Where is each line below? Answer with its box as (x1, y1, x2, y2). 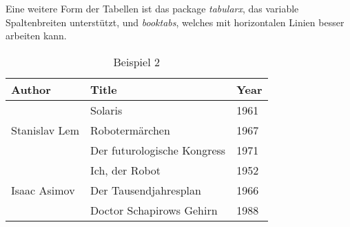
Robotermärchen (90, 121, 170, 138)
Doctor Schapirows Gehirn (90, 201, 218, 218)
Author (11, 81, 51, 97)
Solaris (90, 101, 123, 118)
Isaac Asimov (11, 181, 75, 198)
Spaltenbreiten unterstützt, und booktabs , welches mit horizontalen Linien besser (6, 14, 344, 29)
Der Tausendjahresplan (90, 181, 201, 198)
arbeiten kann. (6, 28, 67, 43)
